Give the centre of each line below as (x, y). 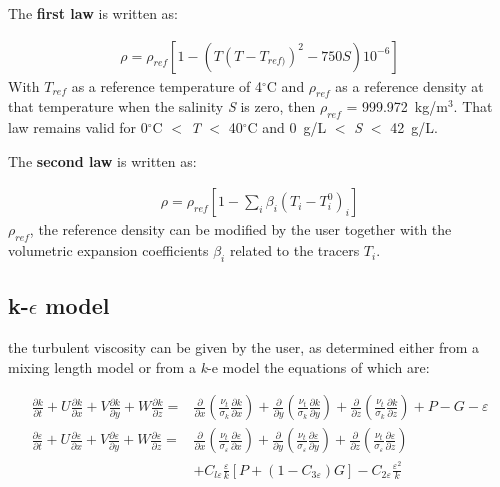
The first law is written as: (93, 13)
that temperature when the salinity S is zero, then (162, 106)
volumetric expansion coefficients (108, 250)
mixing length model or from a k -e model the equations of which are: (219, 366)
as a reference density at (409, 85)
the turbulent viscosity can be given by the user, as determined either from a (244, 347)
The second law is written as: (102, 160)
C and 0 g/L (287, 127)
